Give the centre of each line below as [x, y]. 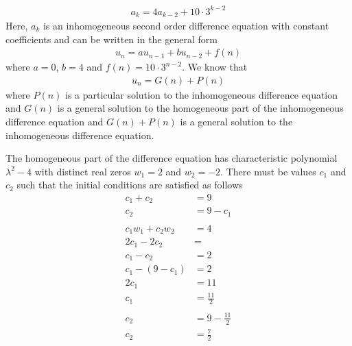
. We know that [215, 67]
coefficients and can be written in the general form [112, 39]
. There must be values [268, 171]
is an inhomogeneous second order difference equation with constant [186, 25]
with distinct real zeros [83, 171]
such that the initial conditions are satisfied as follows [130, 185]
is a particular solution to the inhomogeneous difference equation [202, 94]
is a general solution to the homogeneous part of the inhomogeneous [200, 108]
